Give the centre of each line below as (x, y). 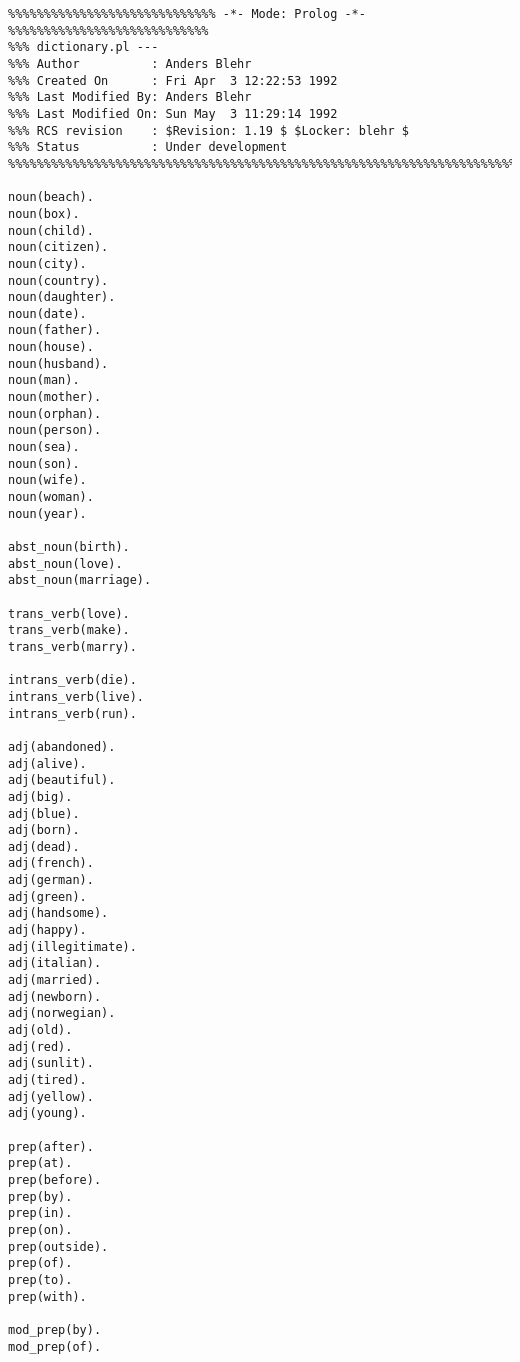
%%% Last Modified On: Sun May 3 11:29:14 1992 (173, 113)
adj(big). (40, 796)
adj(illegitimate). (72, 946)
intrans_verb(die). (72, 680)
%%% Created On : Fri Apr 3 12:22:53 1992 (173, 80)
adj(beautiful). (62, 780)
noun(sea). (44, 447)
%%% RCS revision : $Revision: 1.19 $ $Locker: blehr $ (208, 130)
